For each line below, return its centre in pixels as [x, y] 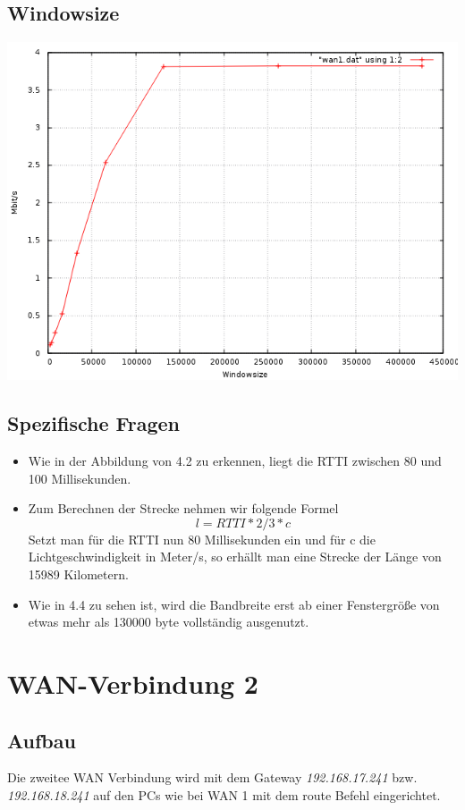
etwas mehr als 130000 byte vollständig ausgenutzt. [169, 622]
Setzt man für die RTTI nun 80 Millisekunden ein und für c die [202, 539]
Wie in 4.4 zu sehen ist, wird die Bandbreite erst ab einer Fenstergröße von [234, 604]
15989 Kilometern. [78, 574]
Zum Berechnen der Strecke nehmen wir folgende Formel [183, 508]
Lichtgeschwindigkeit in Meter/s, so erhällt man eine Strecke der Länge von [235, 557]
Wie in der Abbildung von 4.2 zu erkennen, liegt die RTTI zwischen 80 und [235, 460]
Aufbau [42, 740]
